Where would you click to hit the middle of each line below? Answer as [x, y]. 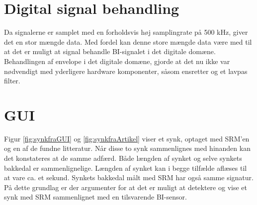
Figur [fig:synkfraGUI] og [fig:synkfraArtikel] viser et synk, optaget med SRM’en [127, 138]
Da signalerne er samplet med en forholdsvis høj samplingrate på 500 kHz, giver [126, 32]
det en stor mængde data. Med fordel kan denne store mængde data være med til [128, 41]
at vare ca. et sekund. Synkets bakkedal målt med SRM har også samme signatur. [129, 177]
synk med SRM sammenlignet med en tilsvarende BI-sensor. [95, 197]
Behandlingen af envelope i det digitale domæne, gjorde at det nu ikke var [117, 61]
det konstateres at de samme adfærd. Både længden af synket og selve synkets [123, 158]
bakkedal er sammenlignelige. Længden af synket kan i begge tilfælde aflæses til [126, 168]
